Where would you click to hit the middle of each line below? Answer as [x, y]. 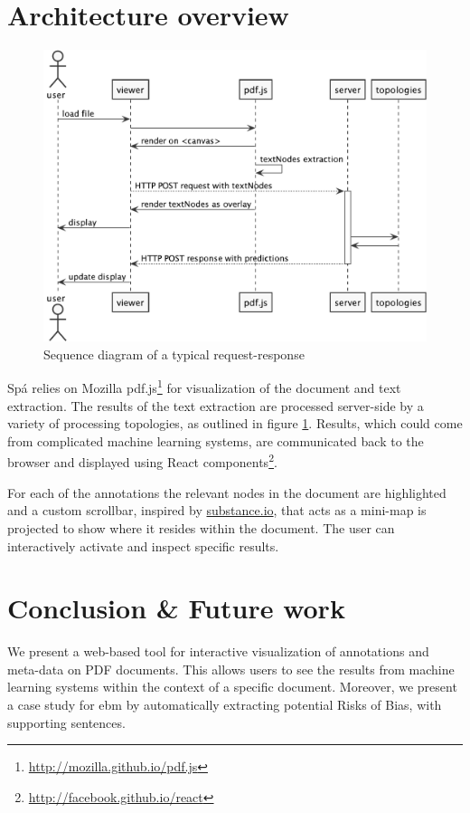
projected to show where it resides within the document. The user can [201, 527]
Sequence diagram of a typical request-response [174, 354]
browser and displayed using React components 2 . [142, 461]
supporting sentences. [66, 722]
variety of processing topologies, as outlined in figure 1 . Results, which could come [235, 423]
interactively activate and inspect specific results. [143, 545]
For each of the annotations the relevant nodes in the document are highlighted [227, 492]
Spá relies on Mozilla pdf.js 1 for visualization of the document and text [204, 387]
